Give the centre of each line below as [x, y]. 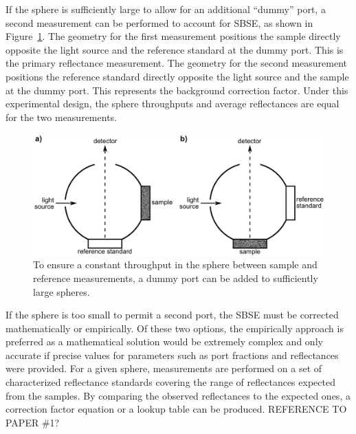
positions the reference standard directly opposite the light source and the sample [177, 76]
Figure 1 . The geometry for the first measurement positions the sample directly [173, 36]
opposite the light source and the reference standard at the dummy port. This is [175, 49]
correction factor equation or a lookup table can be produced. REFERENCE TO [176, 409]
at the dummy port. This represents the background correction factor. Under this [177, 90]
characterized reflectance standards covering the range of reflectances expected [170, 382]
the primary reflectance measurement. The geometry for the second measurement [177, 63]
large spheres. [62, 291]
